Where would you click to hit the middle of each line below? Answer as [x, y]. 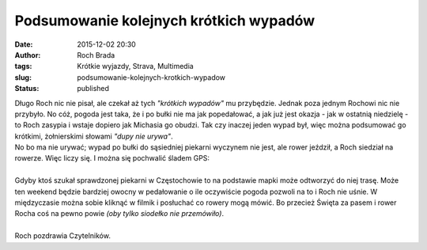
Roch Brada [96, 55]
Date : [24, 44]
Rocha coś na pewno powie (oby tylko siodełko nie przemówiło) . [119, 214]
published [93, 89]
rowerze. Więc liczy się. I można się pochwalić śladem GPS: [112, 158]
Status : [27, 89]
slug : [23, 77]
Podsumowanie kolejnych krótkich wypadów [165, 21]
